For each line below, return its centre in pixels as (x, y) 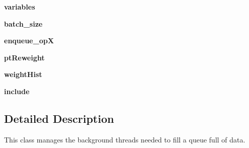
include (17, 91)
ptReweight (24, 57)
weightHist (23, 74)
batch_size (23, 23)
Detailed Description (59, 118)
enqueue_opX (29, 41)
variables (20, 7)
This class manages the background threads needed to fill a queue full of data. (125, 139)
